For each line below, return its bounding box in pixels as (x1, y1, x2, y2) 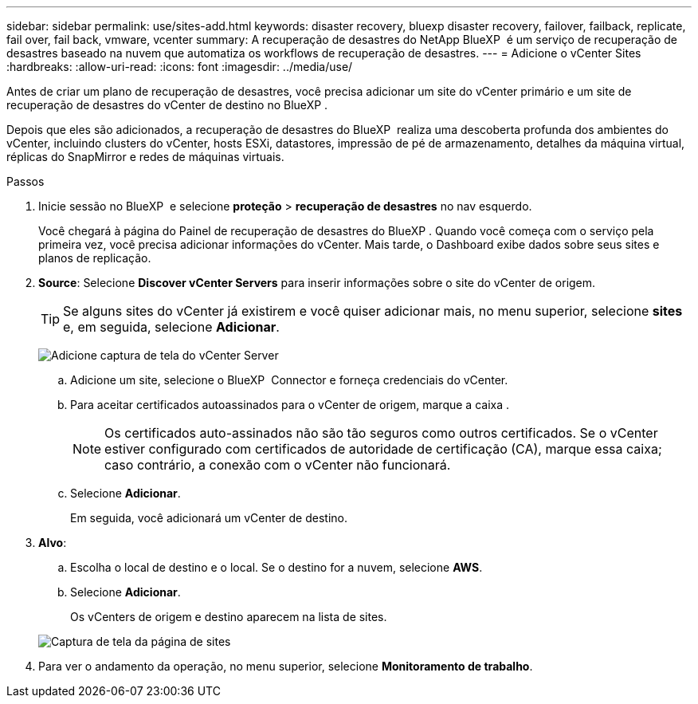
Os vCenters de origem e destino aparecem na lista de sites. (70, 610, 387, 623)
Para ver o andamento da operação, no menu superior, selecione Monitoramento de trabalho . (38, 659, 533, 673)
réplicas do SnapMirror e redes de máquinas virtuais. (6, 150, 284, 163)
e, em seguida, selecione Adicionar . (63, 319, 280, 335)
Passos (6, 175, 45, 188)
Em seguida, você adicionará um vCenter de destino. (70, 511, 348, 525)
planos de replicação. (38, 251, 151, 265)
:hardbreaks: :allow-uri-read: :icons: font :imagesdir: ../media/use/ (6, 60, 353, 73)
